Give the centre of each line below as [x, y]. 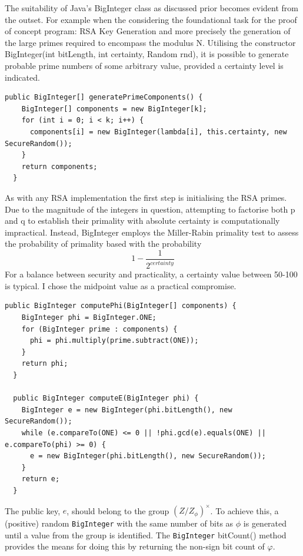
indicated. [22, 77]
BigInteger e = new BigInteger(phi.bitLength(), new [127, 410]
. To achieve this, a [244, 510]
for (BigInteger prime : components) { [99, 329]
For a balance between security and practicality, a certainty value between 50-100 [151, 274]
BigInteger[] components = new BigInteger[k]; [114, 109]
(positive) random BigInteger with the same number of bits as [119, 523]
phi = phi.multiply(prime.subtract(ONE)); [114, 341]
